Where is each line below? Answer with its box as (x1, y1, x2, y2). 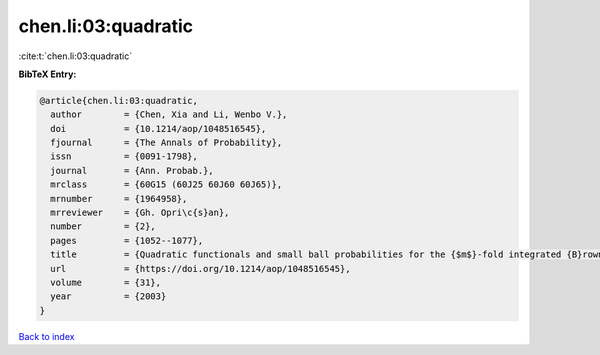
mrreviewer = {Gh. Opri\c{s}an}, (50, 207, 230, 219)
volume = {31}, (50, 277, 162, 288)
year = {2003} (50, 291, 167, 302)
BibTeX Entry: (18, 68, 77, 80)
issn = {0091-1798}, (50, 151, 199, 162)
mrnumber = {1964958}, (50, 193, 188, 204)
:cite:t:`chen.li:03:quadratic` (18, 50, 133, 62)
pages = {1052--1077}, (50, 235, 204, 246)
